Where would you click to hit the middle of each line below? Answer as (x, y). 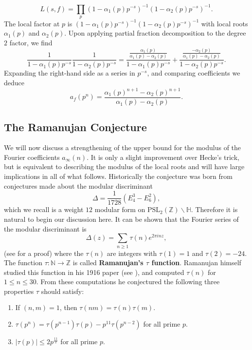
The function (23, 262)
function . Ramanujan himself (196, 262)
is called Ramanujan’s (108, 262)
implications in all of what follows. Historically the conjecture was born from (118, 176)
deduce (14, 82)
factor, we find (31, 43)
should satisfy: (63, 291)
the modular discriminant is (45, 228)
